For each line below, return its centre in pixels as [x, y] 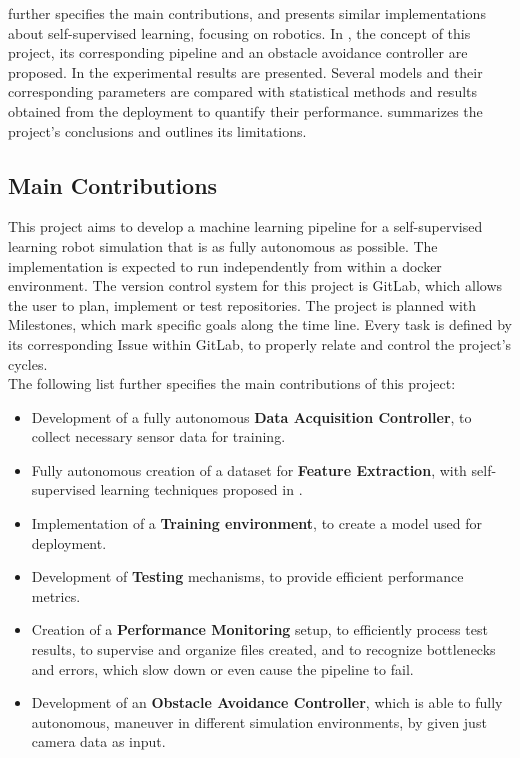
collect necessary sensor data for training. [158, 436]
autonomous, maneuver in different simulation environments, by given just [259, 721]
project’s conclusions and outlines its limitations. [157, 130]
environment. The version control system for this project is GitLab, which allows [255, 285]
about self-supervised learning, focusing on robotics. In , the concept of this [239, 32]
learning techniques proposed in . [201, 489]
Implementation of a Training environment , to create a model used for [257, 523]
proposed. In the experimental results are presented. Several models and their [245, 71]
